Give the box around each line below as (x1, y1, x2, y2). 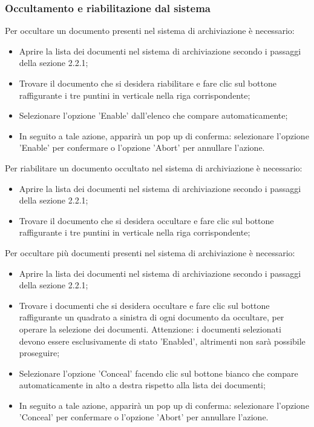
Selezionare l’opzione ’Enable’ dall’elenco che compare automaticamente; (19, 109, 288, 122)
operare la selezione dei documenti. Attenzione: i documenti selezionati (19, 322, 281, 335)
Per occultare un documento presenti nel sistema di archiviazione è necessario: (5, 24, 295, 37)
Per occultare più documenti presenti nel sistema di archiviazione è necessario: (5, 246, 295, 259)
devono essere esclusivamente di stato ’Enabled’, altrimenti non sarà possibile (19, 334, 306, 347)
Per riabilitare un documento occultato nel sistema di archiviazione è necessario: (5, 161, 303, 174)
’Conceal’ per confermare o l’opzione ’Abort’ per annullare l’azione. (19, 411, 269, 423)
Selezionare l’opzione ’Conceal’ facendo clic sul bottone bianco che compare (19, 366, 298, 379)
